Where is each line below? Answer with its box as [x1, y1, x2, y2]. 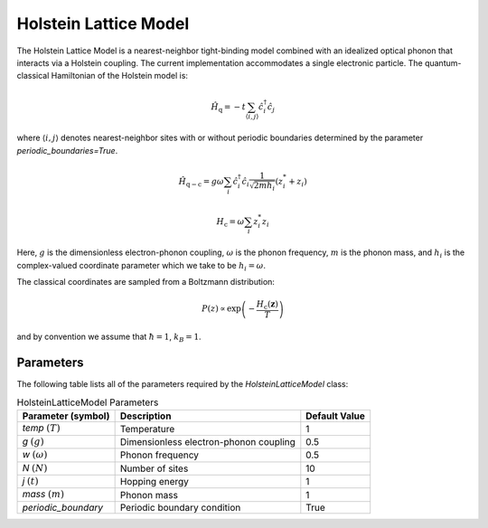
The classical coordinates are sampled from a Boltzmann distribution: [16, 277, 276, 288]
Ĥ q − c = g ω [178, 176, 225, 189]
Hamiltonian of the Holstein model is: [51, 71, 189, 81]
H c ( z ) [256, 299, 279, 312]
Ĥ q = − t [211, 101, 246, 114]
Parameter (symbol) [22, 410, 110, 422]
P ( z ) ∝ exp [202, 304, 241, 314]
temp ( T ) [22, 421, 61, 434]
